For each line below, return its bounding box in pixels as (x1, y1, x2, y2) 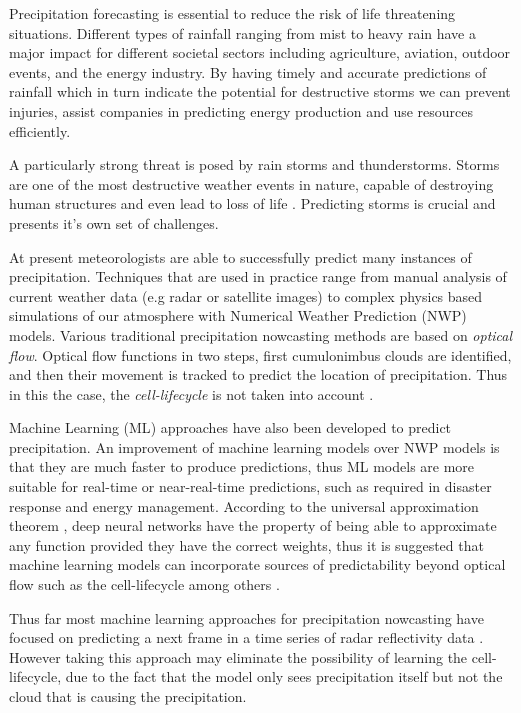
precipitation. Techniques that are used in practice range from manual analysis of (9, 266, 507, 287)
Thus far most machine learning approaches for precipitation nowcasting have (9, 607, 484, 628)
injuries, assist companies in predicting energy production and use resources (9, 100, 474, 121)
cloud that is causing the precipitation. (9, 686, 247, 706)
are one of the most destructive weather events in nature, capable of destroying (9, 173, 494, 194)
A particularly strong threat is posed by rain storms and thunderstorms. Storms (9, 154, 500, 175)
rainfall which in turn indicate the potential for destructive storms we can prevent (9, 81, 511, 102)
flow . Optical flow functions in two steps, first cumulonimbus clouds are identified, (9, 344, 512, 365)
